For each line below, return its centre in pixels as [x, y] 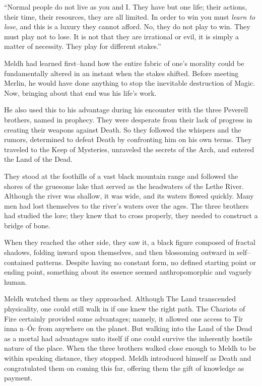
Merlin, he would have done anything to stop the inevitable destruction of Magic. [130, 83]
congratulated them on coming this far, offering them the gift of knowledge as [124, 368]
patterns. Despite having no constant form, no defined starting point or [146, 262]
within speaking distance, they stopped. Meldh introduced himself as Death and [128, 358]
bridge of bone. [27, 225]
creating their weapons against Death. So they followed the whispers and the [123, 129]
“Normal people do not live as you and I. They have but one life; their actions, [126, 7]
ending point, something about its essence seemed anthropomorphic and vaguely [128, 272]
